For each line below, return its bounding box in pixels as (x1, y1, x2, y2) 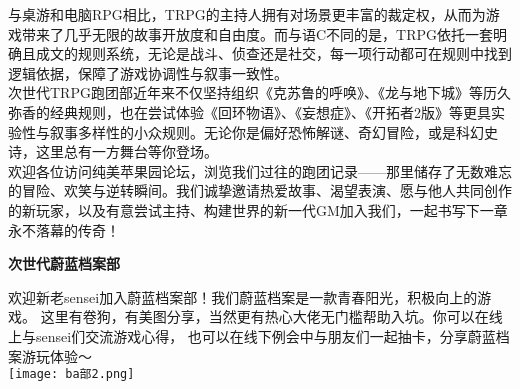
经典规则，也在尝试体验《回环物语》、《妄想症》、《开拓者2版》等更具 (49, 101, 491, 122)
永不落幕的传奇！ (8, 219, 120, 240)
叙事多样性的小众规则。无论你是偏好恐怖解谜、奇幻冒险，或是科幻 (49, 121, 484, 142)
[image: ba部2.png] (8, 367, 135, 382)
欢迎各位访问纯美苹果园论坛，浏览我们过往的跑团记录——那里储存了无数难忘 (8, 160, 512, 181)
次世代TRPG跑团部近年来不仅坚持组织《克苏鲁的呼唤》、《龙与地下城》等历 (8, 82, 497, 103)
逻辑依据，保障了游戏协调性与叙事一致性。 (8, 62, 288, 83)
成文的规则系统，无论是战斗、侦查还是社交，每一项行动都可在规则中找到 (35, 43, 512, 64)
